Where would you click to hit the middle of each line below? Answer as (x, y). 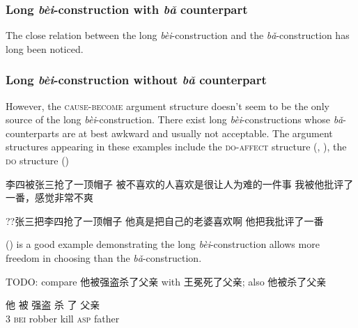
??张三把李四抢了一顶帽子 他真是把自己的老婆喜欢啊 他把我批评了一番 (165, 220)
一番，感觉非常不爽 (49, 197)
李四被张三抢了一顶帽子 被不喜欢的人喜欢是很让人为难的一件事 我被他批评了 (180, 183)
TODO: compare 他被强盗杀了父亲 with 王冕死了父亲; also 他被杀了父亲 (166, 281)
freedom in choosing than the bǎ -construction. (104, 257)
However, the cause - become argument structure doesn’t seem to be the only (168, 106)
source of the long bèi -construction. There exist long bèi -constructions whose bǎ (174, 119)
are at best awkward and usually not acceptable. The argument (197, 133)
